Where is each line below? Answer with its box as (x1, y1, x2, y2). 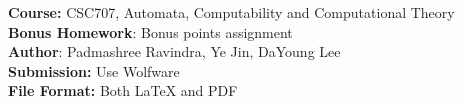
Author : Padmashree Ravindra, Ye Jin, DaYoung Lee (8, 41, 341, 62)
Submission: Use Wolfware (8, 60, 180, 81)
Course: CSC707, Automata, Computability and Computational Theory (8, 2, 455, 22)
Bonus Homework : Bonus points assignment (8, 21, 293, 42)
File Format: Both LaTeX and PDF (8, 80, 238, 101)
